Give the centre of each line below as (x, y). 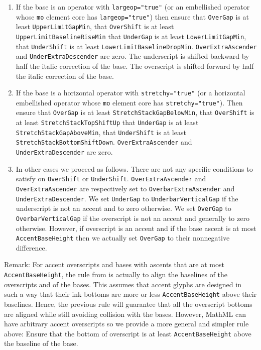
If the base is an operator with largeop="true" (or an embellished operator (133, 7)
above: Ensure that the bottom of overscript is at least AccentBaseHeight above (128, 333)
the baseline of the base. (41, 343)
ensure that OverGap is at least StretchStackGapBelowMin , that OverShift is (135, 112)
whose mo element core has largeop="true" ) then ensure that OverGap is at (132, 16)
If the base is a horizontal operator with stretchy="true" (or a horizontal (130, 93)
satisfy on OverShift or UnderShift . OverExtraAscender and (111, 179)
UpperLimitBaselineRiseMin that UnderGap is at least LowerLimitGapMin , (131, 36)
